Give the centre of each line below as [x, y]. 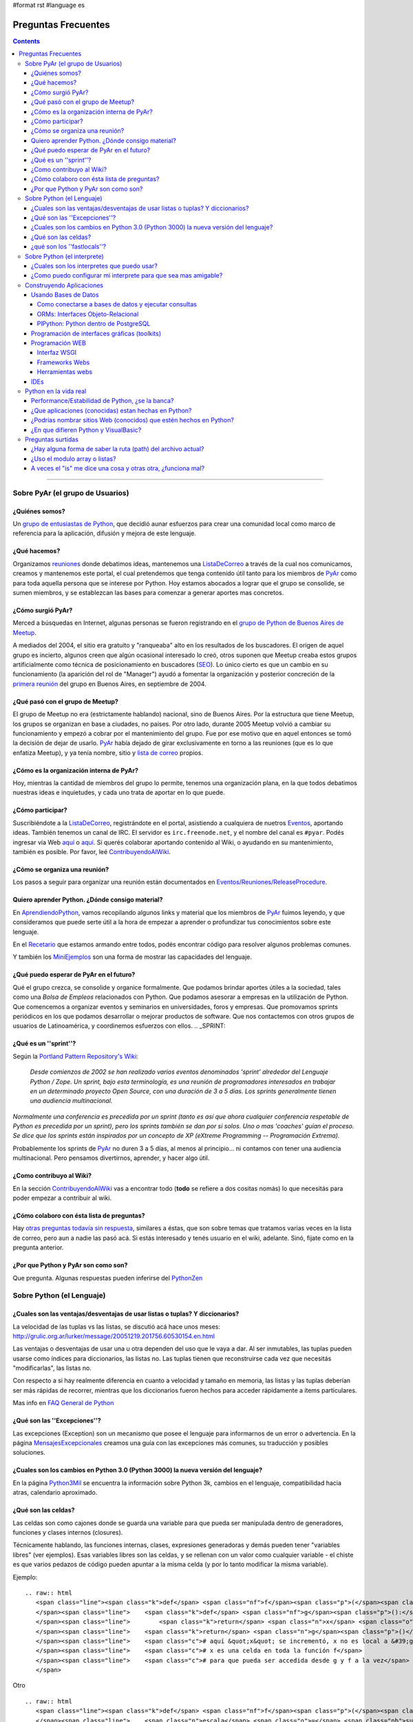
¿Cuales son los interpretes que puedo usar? [94, 266]
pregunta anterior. [38, 1247]
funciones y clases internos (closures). [68, 1532]
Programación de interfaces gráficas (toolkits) [96, 333]
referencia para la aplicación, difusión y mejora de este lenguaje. [104, 533]
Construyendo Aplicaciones [64, 285]
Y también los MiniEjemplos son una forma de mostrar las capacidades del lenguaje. [133, 957]
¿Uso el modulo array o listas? [74, 459]
